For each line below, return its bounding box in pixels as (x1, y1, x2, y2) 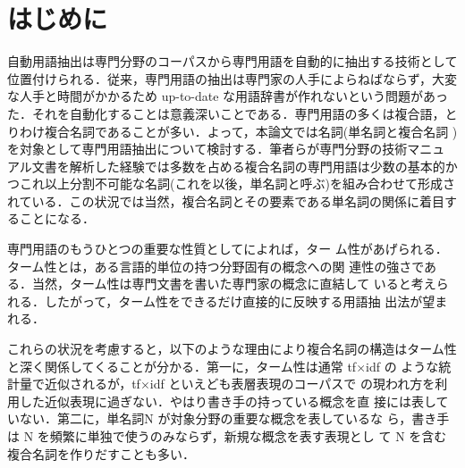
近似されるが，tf (44, 374, 140, 393)
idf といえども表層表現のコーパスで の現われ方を (149, 374, 435, 393)
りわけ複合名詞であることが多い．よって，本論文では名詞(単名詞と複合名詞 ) (7, 121, 458, 140)
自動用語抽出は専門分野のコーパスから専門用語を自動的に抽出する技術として (7, 52, 458, 71)
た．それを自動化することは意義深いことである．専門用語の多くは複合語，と (7, 104, 458, 122)
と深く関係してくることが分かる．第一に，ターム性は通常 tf (7, 356, 357, 375)
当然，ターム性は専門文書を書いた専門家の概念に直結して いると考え (31, 274, 436, 293)
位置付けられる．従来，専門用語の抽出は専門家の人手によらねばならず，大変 (7, 69, 458, 88)
